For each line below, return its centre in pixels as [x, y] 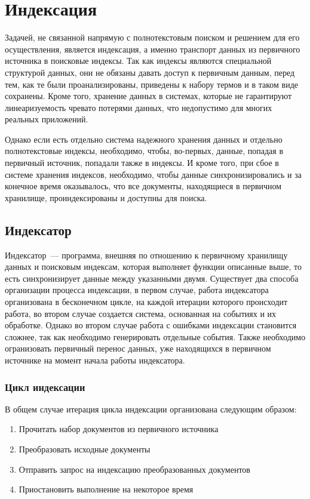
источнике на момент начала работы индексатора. [95, 360]
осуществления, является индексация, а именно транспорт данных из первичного [153, 49]
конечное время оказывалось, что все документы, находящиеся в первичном [143, 186]
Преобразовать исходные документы [85, 449]
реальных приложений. [47, 119]
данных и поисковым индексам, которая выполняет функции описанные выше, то [154, 267]
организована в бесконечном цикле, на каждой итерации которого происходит [146, 302]
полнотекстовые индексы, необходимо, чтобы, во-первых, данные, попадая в [144, 151]
